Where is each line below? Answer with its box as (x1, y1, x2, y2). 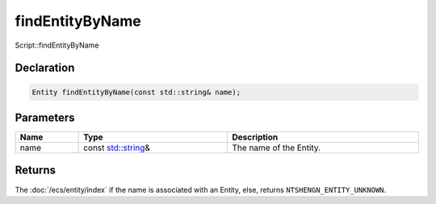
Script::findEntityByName (15, 40, 99, 50)
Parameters (15, 110, 75, 124)
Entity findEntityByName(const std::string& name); (31, 87, 241, 97)
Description (232, 131, 279, 143)
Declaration (15, 61, 75, 75)
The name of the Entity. (232, 142, 321, 153)
